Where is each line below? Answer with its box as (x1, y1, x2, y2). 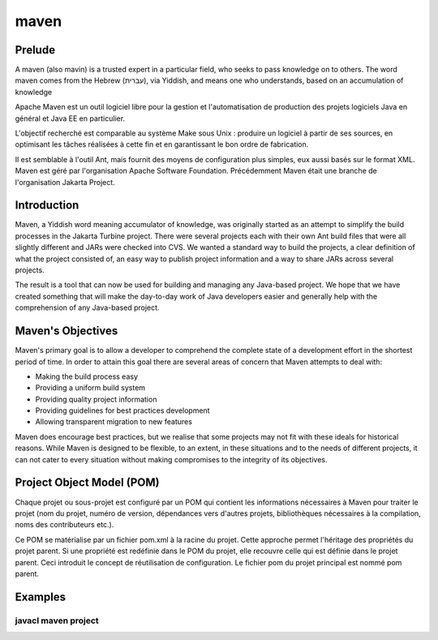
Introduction (15, 199, 79, 213)
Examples (15, 590, 67, 603)
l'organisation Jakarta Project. (15, 177, 115, 187)
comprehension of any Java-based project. (15, 303, 160, 312)
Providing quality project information (35, 394, 157, 404)
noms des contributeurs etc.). (15, 520, 114, 530)
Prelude (15, 43, 56, 57)
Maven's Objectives (15, 324, 118, 338)
